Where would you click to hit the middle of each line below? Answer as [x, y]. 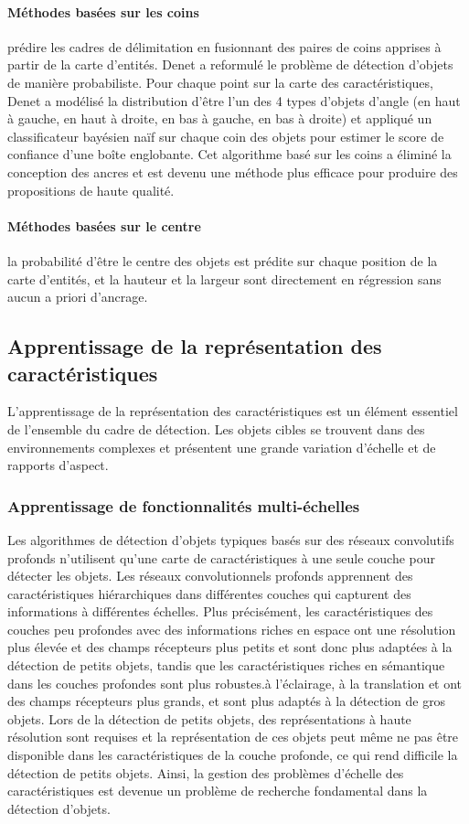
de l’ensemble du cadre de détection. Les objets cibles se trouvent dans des [216, 428]
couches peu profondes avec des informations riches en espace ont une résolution [232, 629]
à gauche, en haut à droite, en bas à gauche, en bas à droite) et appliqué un [220, 118]
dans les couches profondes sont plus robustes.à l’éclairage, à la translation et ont [235, 683]
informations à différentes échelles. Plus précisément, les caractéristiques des [220, 611]
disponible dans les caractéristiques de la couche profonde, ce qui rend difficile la [233, 755]
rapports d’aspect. [58, 465]
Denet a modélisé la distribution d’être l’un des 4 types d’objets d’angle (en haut [234, 100]
